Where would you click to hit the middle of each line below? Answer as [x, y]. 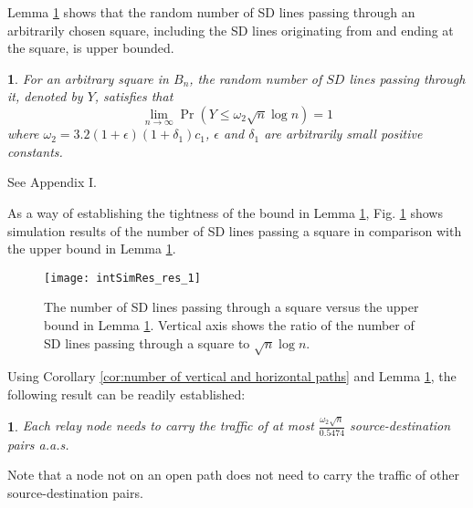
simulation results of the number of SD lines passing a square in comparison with [235, 230]
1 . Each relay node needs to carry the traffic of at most [161, 425]
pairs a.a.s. [38, 444]
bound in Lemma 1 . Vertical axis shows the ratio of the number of [229, 325]
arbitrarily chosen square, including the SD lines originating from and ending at [231, 30]
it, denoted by [45, 96]
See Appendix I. [53, 182]
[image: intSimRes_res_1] [122, 278]
